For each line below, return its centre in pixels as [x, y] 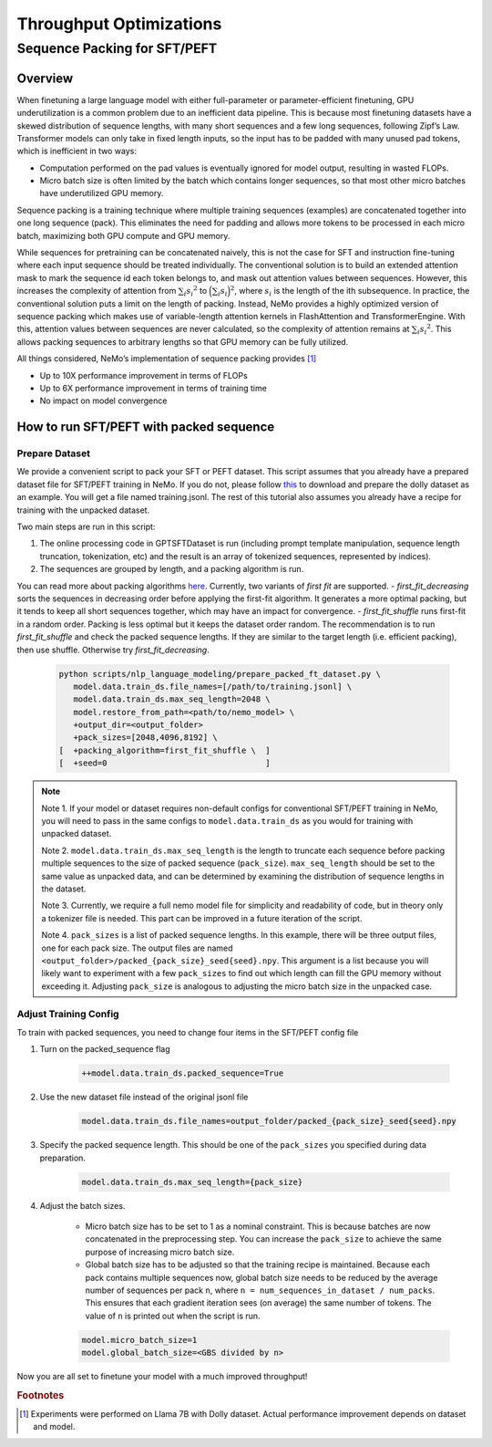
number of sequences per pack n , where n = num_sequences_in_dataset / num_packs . [260, 1290]
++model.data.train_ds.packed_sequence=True [183, 1073]
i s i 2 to [195, 291]
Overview [45, 78]
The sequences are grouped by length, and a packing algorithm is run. [172, 569]
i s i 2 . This [435, 329]
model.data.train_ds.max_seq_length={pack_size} [192, 1182]
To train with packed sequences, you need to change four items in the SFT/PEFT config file [188, 1032]
